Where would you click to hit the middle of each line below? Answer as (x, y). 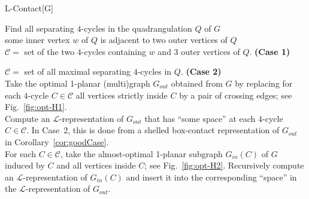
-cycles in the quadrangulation (137, 28)
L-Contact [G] (29, 8)
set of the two (49, 51)
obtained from (197, 83)
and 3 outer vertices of (199, 51)
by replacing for (264, 83)
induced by (25, 165)
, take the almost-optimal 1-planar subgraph (141, 153)
